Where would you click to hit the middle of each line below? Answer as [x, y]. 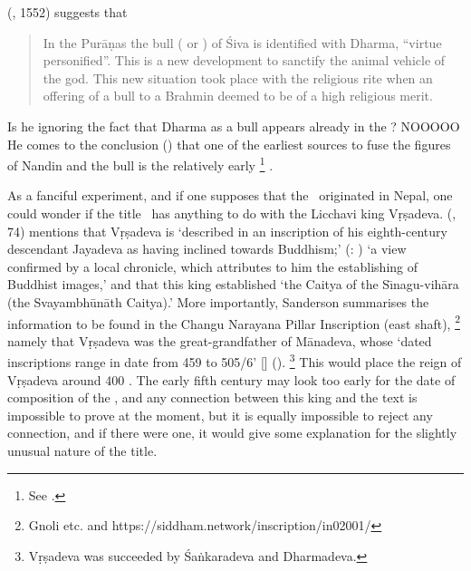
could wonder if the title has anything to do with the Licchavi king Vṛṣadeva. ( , [232, 213]
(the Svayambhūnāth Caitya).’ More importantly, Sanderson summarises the [218, 301]
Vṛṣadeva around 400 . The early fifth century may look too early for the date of [231, 379]
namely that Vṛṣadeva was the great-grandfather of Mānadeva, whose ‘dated [220, 340]
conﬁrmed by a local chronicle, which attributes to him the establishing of [213, 266]
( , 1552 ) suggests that [67, 12]
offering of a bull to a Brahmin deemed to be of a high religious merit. [238, 96]
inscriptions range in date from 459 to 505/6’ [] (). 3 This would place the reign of [235, 361]
